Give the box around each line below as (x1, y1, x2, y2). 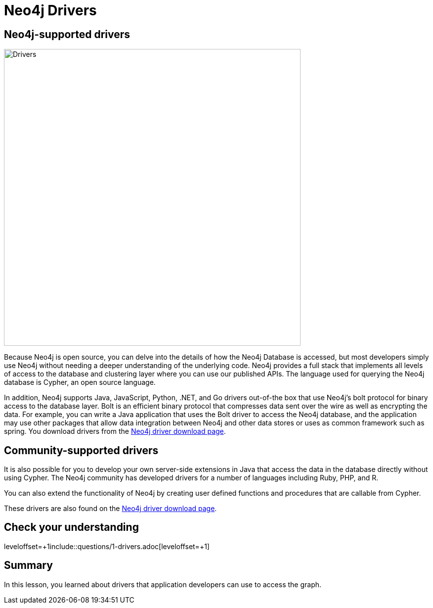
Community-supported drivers (4, 444, 159, 457)
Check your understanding (4, 521, 139, 534)
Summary (4, 559, 53, 572)
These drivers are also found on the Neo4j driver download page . (4, 504, 217, 513)
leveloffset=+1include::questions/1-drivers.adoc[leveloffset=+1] (4, 542, 210, 551)
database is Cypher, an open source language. (4, 378, 156, 387)
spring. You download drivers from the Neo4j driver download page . (4, 427, 226, 436)
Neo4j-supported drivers (4, 28, 130, 41)
